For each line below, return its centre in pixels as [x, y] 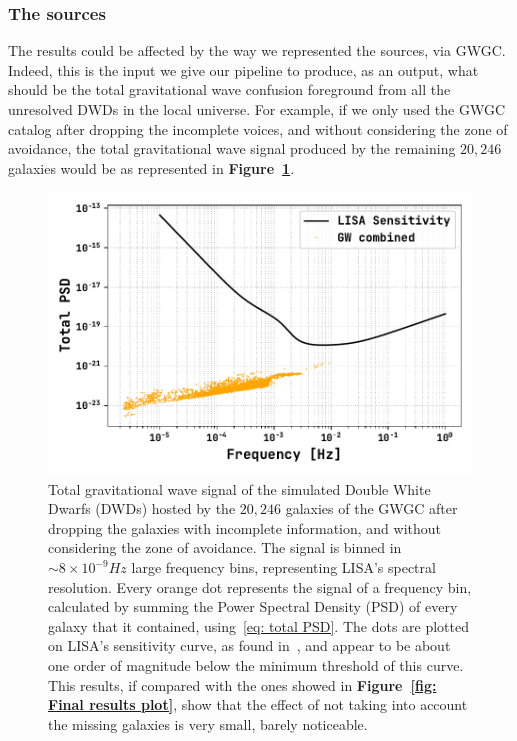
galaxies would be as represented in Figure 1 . [151, 167]
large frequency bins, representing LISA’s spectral [283, 567]
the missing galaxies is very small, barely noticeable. [208, 723]
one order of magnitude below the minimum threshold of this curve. [256, 664]
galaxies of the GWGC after [371, 508]
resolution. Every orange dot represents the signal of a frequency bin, [260, 586]
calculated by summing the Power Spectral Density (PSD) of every [253, 606]
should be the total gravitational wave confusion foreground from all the [229, 89]
